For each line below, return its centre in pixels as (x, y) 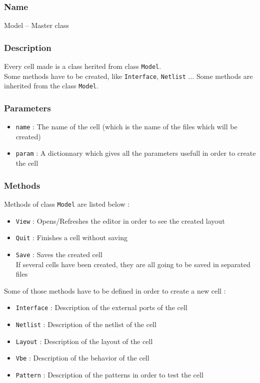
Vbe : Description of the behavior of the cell (82, 358)
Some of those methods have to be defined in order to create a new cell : (115, 290)
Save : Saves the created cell (59, 254)
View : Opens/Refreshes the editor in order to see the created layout (120, 220)
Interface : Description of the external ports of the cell (101, 307)
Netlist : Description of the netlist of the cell (86, 324)
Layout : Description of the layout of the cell (84, 341)
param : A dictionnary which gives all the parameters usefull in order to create (136, 153)
